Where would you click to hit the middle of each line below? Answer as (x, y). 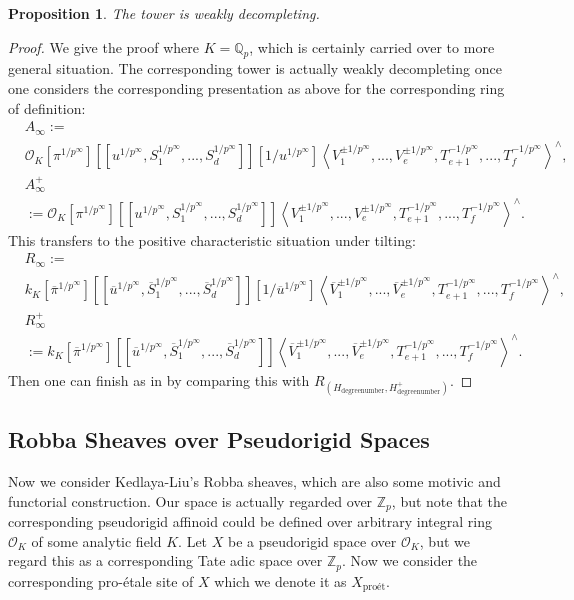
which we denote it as (280, 580)
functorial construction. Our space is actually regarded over (190, 500)
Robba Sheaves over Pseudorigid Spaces (219, 439)
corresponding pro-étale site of (101, 580)
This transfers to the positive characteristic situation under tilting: (212, 239)
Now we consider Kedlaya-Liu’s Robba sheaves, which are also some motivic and (254, 481)
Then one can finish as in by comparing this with (159, 379)
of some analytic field (96, 540)
